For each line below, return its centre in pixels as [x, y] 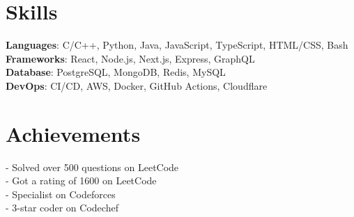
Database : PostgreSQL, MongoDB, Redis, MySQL [116, 72]
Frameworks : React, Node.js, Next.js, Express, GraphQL [130, 58]
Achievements [73, 133]
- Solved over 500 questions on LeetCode [92, 167]
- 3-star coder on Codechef [62, 208]
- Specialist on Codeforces [61, 194]
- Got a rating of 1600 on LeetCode [81, 180]
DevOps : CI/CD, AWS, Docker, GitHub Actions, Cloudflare [137, 85]
